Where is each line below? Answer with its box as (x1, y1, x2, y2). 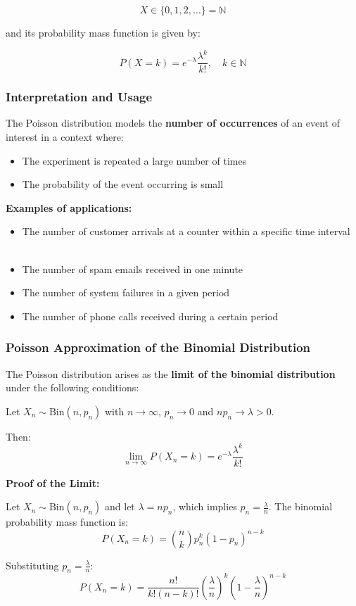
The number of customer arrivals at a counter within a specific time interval (22, 224, 350, 239)
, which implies (172, 499, 237, 514)
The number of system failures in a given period (22, 285, 230, 300)
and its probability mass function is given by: (6, 25, 201, 39)
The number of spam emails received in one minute (22, 261, 243, 276)
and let (105, 499, 135, 514)
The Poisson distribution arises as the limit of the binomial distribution (6, 366, 336, 381)
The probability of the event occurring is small (22, 177, 224, 191)
